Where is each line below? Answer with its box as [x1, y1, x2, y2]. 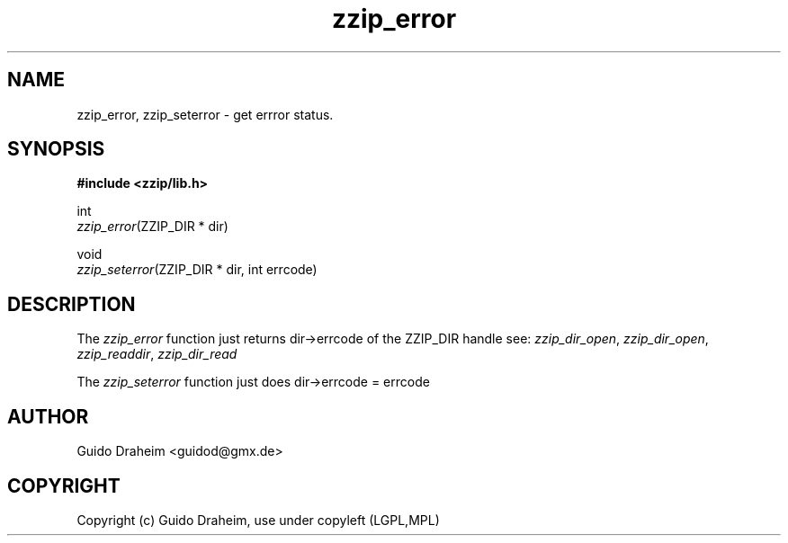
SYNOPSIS [7, 138, 105, 161]
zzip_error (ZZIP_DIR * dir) [76, 218, 228, 235]
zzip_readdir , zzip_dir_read [76, 346, 237, 362]
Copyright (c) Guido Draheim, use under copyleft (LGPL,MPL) [76, 512, 440, 528]
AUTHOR [7, 405, 89, 428]
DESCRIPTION [7, 292, 136, 316]
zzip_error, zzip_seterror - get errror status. [76, 106, 334, 122]
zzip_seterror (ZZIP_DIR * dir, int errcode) [76, 262, 318, 278]
